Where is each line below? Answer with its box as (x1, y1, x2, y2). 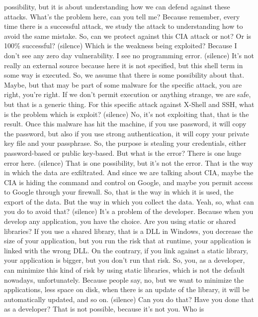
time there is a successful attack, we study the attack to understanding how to (4, 21, 243, 31)
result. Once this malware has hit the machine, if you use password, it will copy (4, 118, 247, 129)
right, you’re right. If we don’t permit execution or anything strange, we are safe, (4, 89, 251, 100)
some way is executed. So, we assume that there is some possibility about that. (4, 70, 245, 80)
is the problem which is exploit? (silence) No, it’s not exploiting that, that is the (4, 108, 249, 119)
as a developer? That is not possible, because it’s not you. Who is (4, 304, 204, 314)
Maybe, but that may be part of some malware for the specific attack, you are (4, 79, 242, 90)
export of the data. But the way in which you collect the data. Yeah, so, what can (4, 196, 254, 207)
